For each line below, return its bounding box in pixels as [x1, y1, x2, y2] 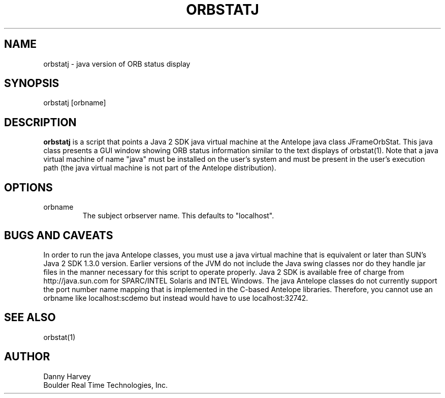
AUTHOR [4, 350, 50, 363]
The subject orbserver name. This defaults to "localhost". [82, 211, 274, 220]
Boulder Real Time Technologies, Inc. [43, 380, 168, 389]
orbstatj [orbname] [43, 98, 106, 107]
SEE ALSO [4, 311, 56, 324]
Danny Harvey [43, 372, 91, 381]
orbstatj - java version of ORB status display [43, 59, 190, 68]
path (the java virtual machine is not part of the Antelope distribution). [43, 163, 276, 173]
